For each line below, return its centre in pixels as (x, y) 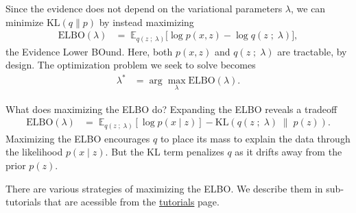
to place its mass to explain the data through (255, 138)
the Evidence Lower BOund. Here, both (89, 51)
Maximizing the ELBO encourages (78, 138)
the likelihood (34, 152)
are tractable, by (312, 51)
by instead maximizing (146, 22)
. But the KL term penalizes (165, 152)
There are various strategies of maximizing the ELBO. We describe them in (164, 188)
